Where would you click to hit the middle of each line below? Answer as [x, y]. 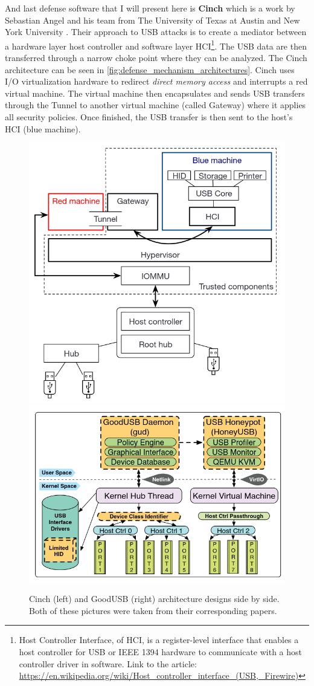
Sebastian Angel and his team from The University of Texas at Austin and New [152, 20]
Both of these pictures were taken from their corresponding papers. [153, 610]
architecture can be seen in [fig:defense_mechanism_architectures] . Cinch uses [150, 69]
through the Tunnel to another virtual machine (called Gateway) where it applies [155, 105]
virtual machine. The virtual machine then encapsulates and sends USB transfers [155, 93]
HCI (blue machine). [43, 128]
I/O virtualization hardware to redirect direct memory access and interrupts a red [156, 81]
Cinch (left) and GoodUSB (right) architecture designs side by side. [154, 599]
